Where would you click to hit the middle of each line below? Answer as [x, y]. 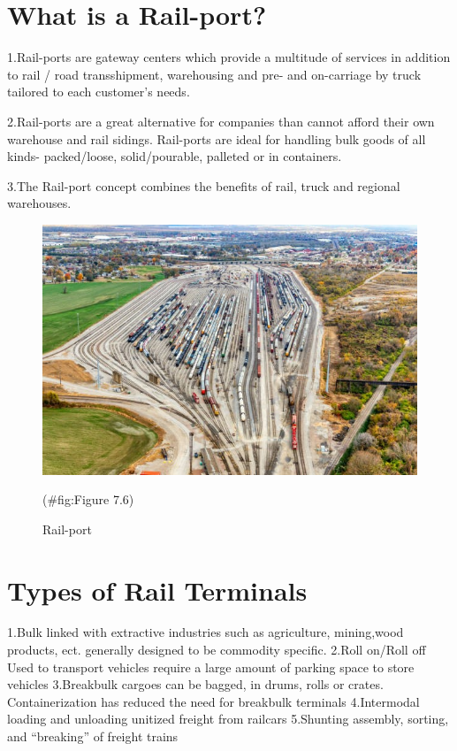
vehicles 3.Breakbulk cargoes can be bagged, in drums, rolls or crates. [195, 684]
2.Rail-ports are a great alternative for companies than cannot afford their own [221, 121]
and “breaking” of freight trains [93, 736]
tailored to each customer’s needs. [99, 92]
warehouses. [39, 203]
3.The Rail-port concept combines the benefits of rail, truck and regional [204, 185]
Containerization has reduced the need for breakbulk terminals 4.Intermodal [213, 701]
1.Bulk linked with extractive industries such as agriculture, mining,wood [206, 632]
